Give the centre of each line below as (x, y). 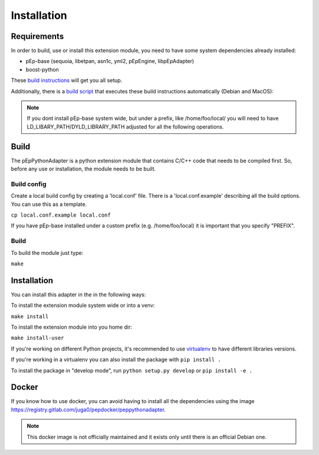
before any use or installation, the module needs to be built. (83, 169)
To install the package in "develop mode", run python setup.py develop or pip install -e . (132, 370)
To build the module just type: (47, 253)
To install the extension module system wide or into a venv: (83, 305)
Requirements (38, 36)
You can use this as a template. (49, 204)
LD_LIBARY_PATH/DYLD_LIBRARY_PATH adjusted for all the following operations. (126, 126)
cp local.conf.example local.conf (61, 215)
